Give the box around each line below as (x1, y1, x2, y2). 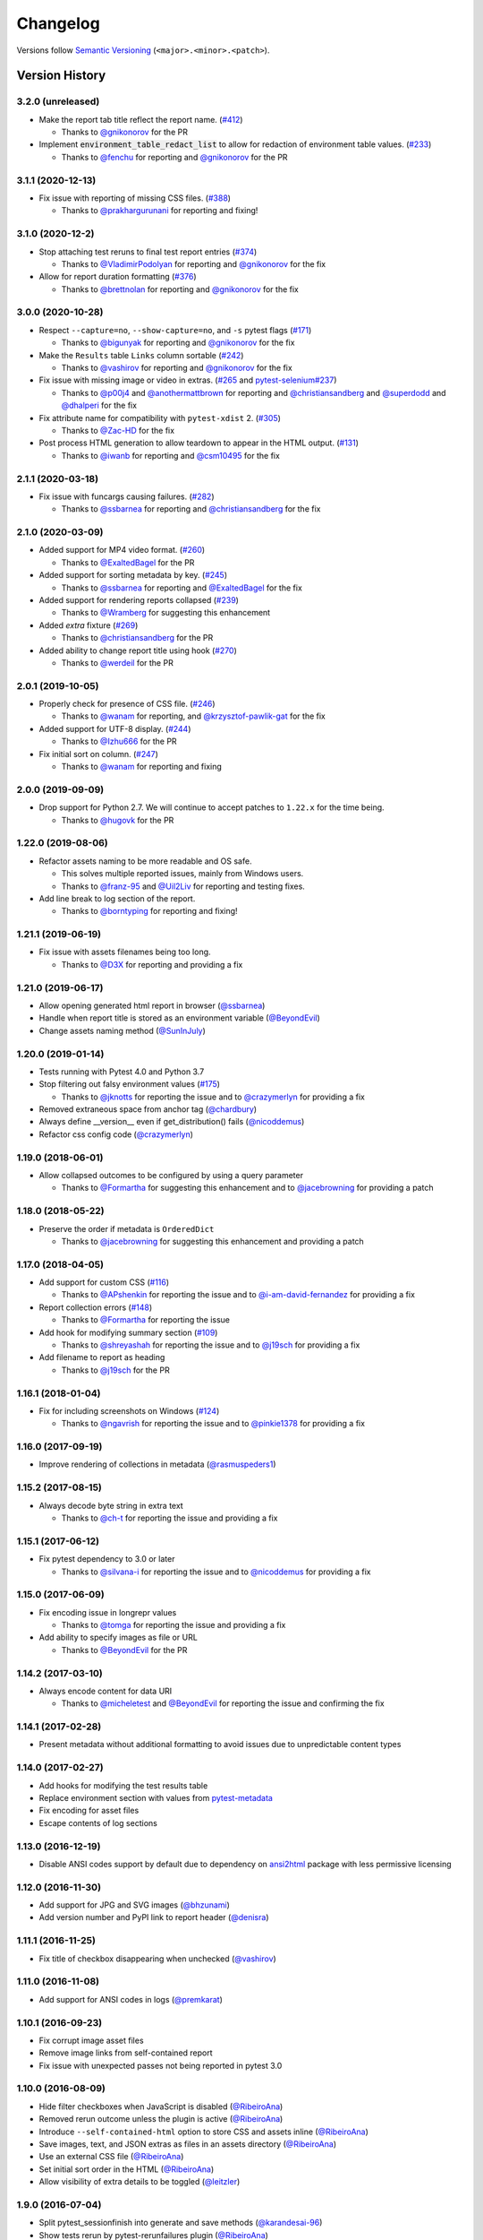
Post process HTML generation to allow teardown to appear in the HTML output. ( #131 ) (38, 437, 360, 448)
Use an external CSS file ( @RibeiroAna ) (38, 2151, 184, 2162)
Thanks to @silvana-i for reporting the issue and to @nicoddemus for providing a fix (61, 1566, 371, 1577)
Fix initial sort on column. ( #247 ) (38, 748, 158, 759)
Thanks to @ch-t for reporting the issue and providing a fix (61, 1512, 278, 1523)
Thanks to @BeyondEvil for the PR (61, 1644, 188, 1655)
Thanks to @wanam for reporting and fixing (61, 762, 223, 772)
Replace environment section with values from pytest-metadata (38, 1793, 273, 1804)
